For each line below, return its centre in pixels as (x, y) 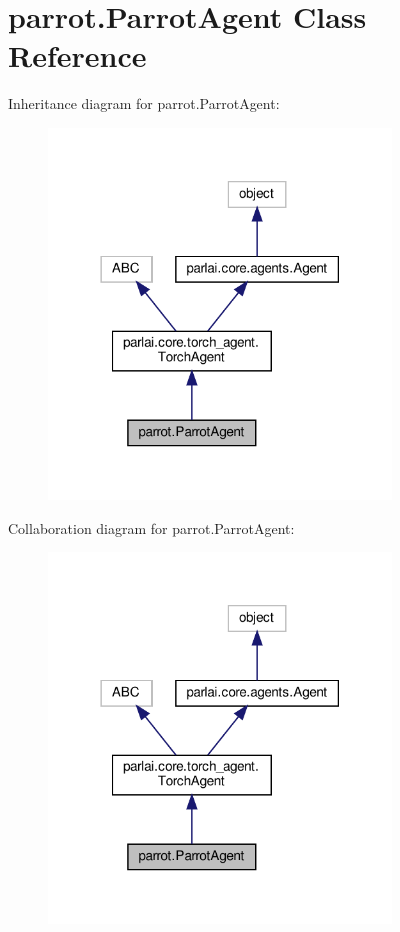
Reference (77, 55)
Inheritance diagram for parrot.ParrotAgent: (144, 103)
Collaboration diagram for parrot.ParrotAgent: (151, 527)
